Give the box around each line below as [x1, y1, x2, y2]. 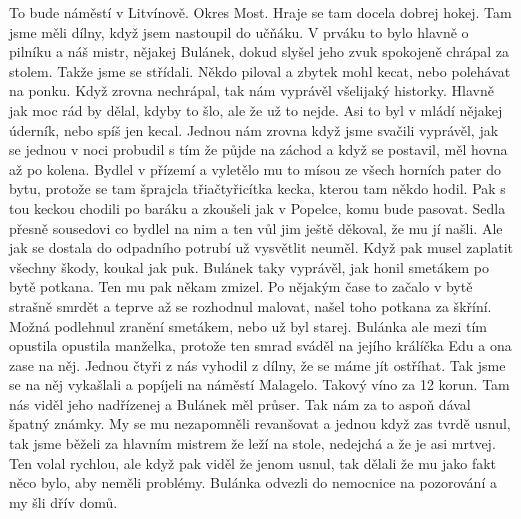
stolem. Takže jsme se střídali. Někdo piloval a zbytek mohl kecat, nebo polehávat [9, 60, 511, 81]
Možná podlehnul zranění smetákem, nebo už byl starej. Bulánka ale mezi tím [9, 315, 487, 336]
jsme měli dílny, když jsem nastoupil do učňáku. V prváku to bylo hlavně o [9, 21, 469, 42]
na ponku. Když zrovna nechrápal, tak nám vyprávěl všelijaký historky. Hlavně [9, 80, 494, 101]
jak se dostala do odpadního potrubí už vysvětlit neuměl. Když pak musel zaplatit [9, 237, 513, 258]
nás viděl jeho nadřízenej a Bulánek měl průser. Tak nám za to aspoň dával [9, 393, 471, 414]
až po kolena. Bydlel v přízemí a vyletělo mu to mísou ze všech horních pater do [9, 158, 501, 179]
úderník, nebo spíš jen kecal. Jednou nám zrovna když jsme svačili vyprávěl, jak [9, 119, 499, 140]
